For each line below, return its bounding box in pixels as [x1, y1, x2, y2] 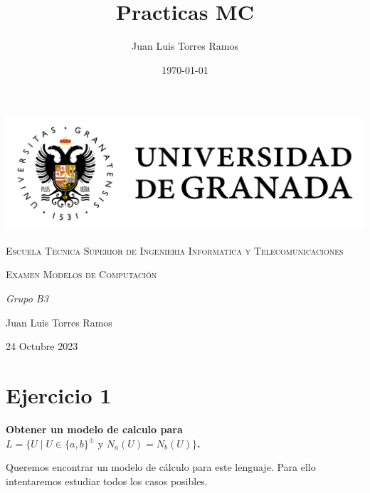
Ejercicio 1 [6, 381, 112, 410]
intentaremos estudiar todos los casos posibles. [6, 473, 208, 488]
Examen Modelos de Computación [6, 267, 157, 282]
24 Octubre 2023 [6, 339, 78, 354]
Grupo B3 [6, 291, 48, 306]
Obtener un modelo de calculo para [6, 421, 183, 436]
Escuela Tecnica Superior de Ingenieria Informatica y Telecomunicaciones [6, 243, 344, 258]
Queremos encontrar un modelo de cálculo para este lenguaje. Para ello [6, 460, 316, 475]
